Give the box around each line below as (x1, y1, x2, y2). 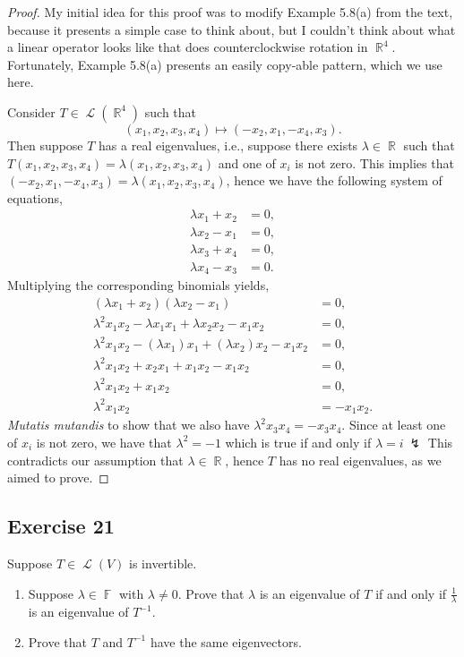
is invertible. (129, 553, 197, 572)
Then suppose (7, 135, 83, 154)
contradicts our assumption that (7, 450, 184, 469)
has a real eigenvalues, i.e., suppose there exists (99, 135, 358, 154)
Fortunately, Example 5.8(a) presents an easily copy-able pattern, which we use (7, 55, 443, 73)
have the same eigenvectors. (150, 632, 302, 651)
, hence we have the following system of (226, 171, 443, 190)
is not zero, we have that (36, 432, 172, 451)
